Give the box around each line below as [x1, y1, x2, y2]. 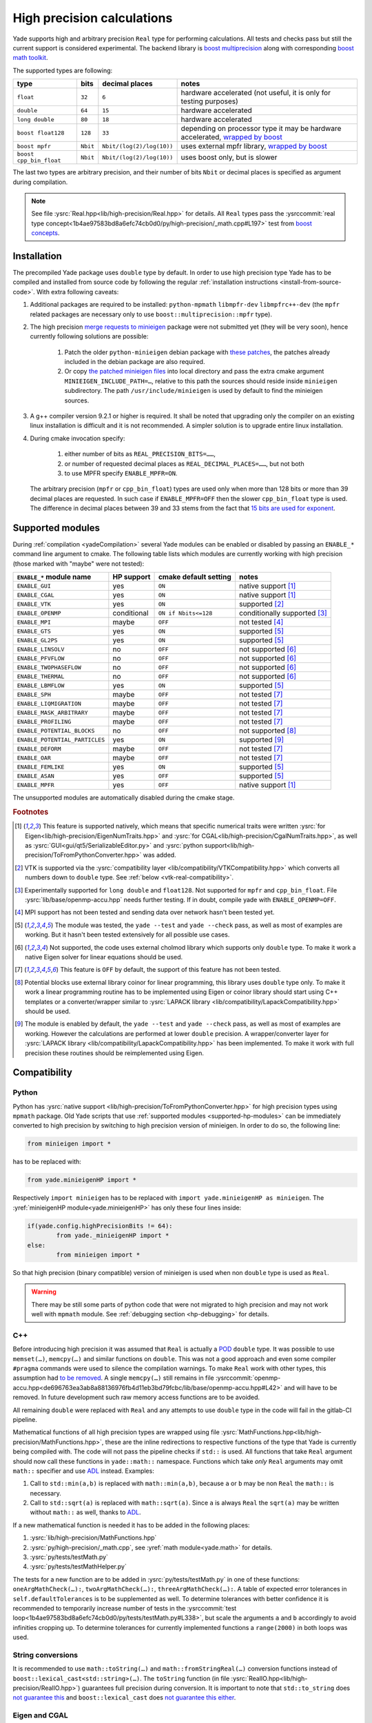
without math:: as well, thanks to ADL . [30, 1508, 141, 1516]
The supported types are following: [12, 66, 113, 74]
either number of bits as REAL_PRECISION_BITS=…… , [64, 450, 216, 458]
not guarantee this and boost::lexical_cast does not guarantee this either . [12, 1693, 236, 1702]
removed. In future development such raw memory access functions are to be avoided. [12, 1393, 260, 1402]
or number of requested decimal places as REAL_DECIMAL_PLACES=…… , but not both [64, 459, 304, 468]
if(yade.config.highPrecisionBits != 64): [27, 1222, 173, 1230]
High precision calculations [12, 10, 173, 26]
